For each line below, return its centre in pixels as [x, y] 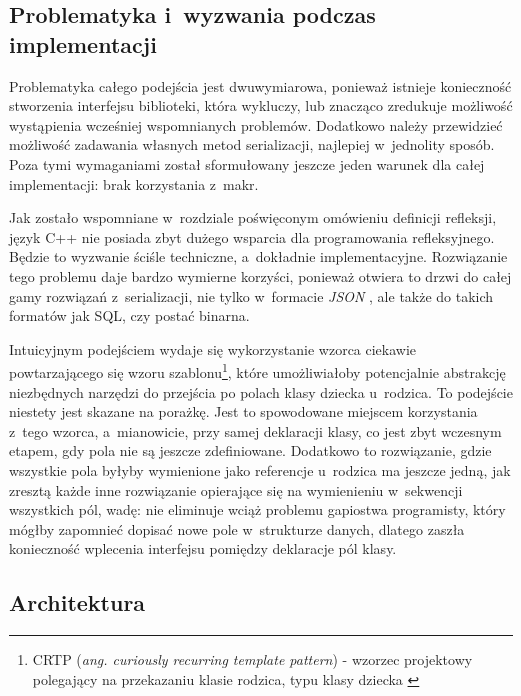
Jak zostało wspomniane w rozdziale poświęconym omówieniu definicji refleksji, [253, 217]
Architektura [77, 602]
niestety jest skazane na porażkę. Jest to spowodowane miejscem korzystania [243, 411]
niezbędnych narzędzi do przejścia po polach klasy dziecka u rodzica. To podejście [261, 391]
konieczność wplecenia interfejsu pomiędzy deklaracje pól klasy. [203, 548]
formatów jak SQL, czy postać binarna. [129, 315]
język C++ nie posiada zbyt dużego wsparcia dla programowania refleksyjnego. [252, 236]
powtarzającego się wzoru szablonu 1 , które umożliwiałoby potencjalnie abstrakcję [257, 370]
